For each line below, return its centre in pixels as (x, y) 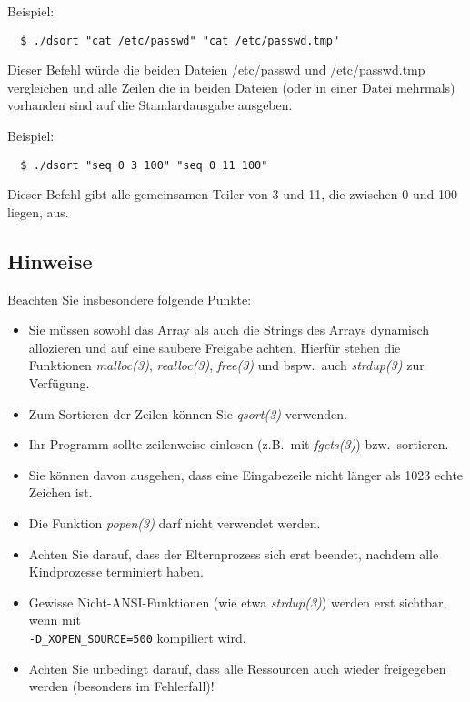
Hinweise (50, 261)
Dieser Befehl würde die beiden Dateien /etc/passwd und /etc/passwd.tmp (216, 70)
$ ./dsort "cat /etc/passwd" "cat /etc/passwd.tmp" (180, 40)
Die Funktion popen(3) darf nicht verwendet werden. (175, 523)
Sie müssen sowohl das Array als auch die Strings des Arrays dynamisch (229, 330)
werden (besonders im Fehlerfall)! (121, 686)
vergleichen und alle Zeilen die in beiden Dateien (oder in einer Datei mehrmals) (231, 87)
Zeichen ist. (60, 492)
